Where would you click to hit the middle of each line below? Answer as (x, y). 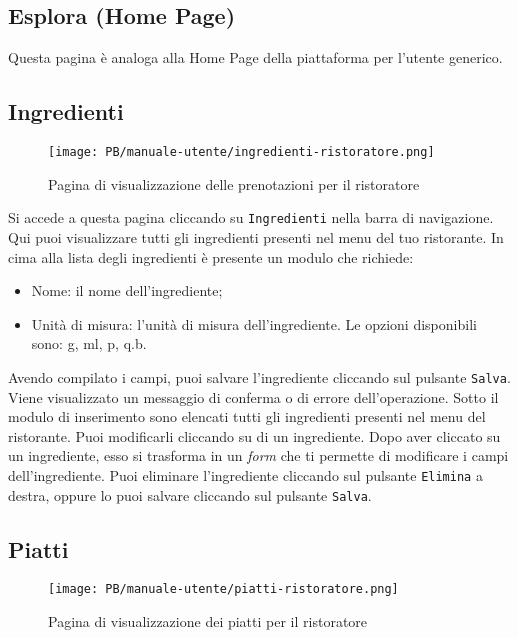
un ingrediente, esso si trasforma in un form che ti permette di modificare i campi (258, 455)
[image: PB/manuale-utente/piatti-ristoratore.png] (223, 589)
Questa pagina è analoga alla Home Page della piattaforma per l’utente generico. (255, 57)
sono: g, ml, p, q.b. (89, 343)
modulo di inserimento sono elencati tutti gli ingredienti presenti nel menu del (247, 416)
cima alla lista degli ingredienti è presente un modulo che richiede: (211, 256)
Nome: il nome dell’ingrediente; (127, 290)
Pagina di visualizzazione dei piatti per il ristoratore (208, 621)
